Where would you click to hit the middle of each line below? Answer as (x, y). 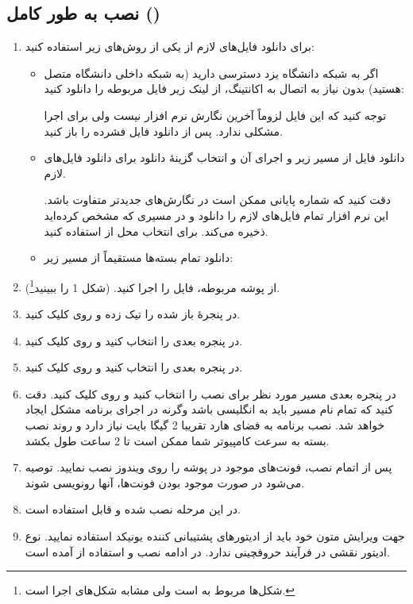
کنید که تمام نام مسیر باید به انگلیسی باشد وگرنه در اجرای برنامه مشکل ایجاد (209, 409)
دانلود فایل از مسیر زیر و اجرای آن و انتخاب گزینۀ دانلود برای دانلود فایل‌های (224, 158)
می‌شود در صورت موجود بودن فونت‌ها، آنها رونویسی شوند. (165, 482)
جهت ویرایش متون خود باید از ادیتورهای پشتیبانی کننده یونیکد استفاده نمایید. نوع (215, 535)
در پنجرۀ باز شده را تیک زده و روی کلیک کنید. (133, 313)
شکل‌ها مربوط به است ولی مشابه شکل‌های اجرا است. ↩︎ (160, 590)
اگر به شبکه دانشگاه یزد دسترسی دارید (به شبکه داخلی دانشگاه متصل (211, 73)
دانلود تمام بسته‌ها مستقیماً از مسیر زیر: (139, 258)
